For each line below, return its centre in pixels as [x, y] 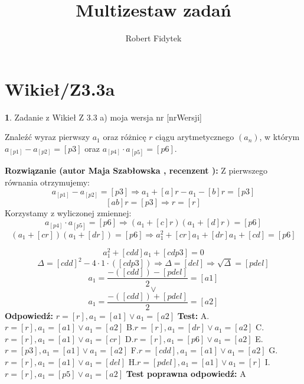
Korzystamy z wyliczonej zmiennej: [68, 212]
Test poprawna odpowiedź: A [186, 373]
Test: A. [193, 315]
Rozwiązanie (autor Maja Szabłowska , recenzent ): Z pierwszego [136, 170]
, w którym [280, 137]
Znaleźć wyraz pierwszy [48, 137]
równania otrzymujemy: [47, 182]
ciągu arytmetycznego [195, 137]
